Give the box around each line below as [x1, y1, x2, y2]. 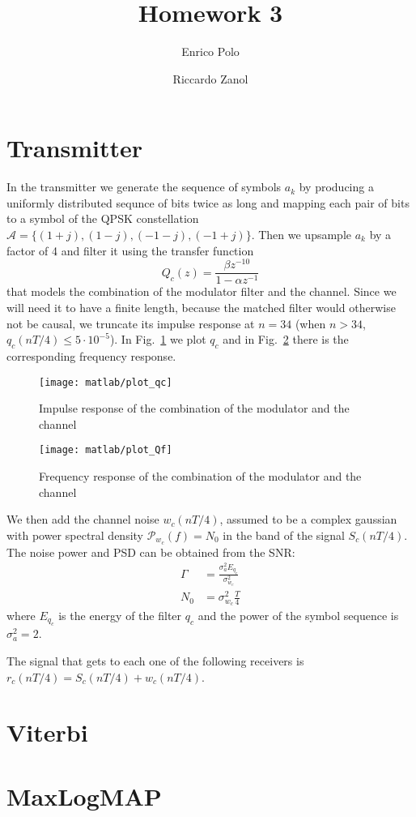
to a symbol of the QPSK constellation [6, 210, 199, 227]
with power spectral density [6, 526, 144, 543]
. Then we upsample [251, 226, 352, 243]
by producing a [299, 178, 374, 195]
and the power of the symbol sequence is [197, 606, 399, 623]
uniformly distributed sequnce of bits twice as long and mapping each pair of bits [6, 194, 410, 211]
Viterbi [6, 716, 88, 749]
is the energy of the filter [58, 606, 182, 623]
